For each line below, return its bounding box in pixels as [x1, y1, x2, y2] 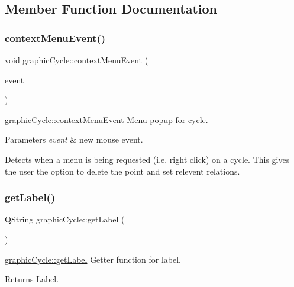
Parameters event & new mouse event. [5, 133, 143, 146]
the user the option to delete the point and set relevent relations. [5, 165, 240, 177]
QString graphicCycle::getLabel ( [5, 213, 125, 225]
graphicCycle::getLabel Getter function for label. [5, 253, 181, 265]
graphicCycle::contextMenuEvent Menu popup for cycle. [5, 113, 208, 125]
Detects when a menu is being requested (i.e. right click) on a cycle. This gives [5, 153, 290, 165]
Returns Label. [5, 273, 59, 285]
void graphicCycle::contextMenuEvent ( [5, 54, 148, 66]
